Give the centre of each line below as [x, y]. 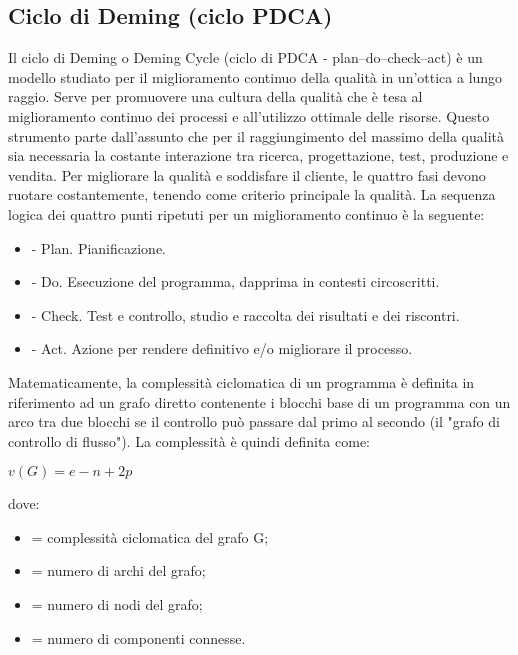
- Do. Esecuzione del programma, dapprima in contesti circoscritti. [235, 281]
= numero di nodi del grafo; [117, 604]
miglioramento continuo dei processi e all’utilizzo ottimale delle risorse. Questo [249, 115]
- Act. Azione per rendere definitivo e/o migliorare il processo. [222, 348]
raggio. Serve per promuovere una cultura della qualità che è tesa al [215, 96]
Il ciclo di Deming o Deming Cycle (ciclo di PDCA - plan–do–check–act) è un [245, 57]
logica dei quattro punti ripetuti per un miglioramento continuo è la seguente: [246, 213]
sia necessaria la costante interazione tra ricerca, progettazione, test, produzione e [258, 155]
